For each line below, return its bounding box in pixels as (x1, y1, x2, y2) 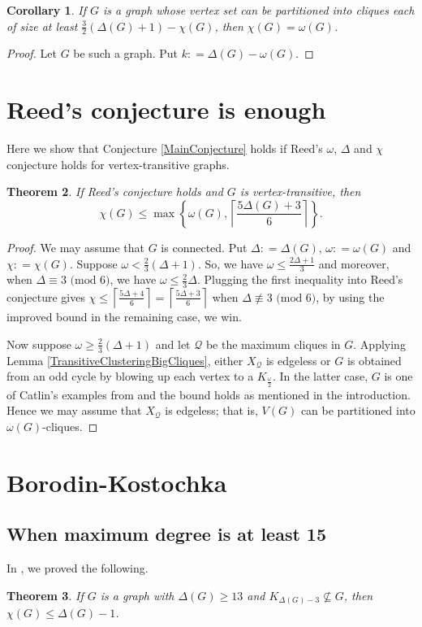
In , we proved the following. (6, 559, 149, 576)
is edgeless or (265, 351, 331, 368)
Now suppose (6, 335, 71, 352)
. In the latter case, (272, 368, 368, 385)
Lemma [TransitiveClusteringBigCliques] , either (6, 351, 243, 368)
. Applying (353, 335, 406, 352)
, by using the (316, 288, 385, 305)
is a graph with (100, 586, 174, 603)
